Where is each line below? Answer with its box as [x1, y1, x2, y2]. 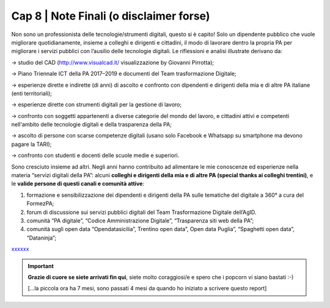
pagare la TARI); [11, 141, 52, 148]
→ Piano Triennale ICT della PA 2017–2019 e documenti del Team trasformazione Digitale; [11, 70, 237, 78]
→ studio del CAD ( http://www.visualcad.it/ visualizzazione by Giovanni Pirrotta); [11, 59, 214, 66]
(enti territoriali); [11, 89, 52, 97]
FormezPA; [26, 200, 54, 207]
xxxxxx [11, 245, 29, 253]
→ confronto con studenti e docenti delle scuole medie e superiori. [11, 152, 180, 159]
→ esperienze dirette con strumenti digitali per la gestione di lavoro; [11, 101, 182, 108]
